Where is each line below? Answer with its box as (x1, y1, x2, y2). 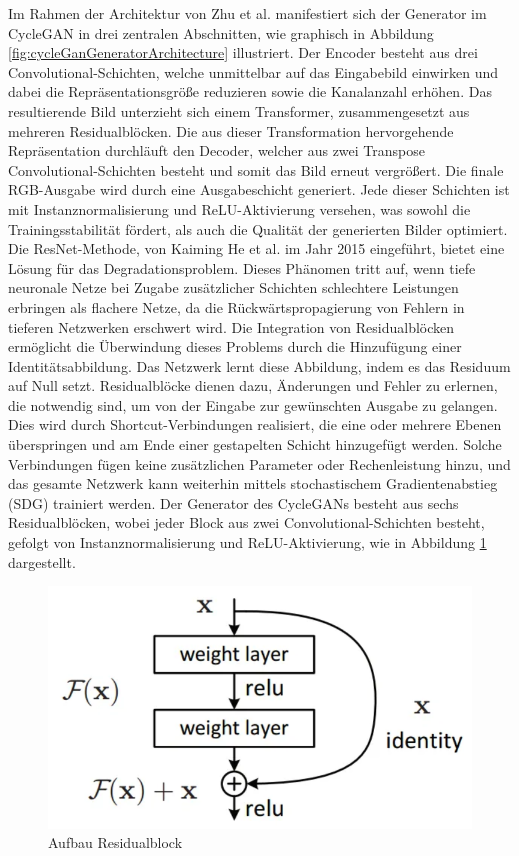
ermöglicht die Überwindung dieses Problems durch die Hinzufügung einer (8, 336, 462, 357)
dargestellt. (8, 551, 76, 572)
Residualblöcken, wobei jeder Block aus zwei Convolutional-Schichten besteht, (8, 512, 485, 533)
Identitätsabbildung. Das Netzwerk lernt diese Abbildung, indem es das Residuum (8, 355, 511, 376)
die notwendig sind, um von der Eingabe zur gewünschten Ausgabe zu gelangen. (8, 394, 498, 415)
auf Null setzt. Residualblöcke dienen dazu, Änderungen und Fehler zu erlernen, (8, 375, 498, 396)
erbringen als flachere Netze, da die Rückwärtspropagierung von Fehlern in (8, 296, 465, 317)
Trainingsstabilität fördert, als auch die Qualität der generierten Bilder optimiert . (8, 218, 508, 239)
